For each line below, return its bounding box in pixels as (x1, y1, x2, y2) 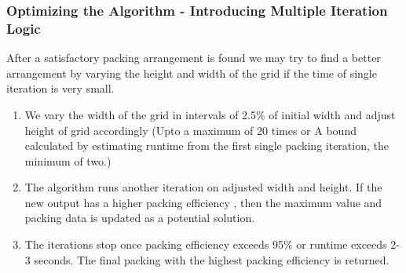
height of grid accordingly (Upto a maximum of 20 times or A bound (24, 122, 357, 138)
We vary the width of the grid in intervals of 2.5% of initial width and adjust (24, 106, 396, 122)
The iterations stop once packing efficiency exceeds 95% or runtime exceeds (24, 236, 387, 253)
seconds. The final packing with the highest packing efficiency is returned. (34, 251, 390, 268)
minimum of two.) (24, 152, 112, 169)
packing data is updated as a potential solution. (24, 209, 255, 226)
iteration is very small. (6, 80, 115, 96)
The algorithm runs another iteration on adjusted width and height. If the (24, 179, 382, 195)
